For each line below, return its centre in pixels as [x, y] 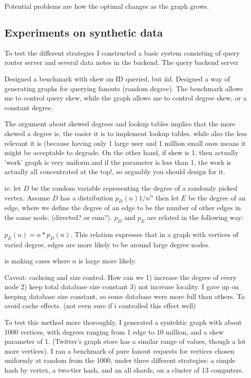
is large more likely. [107, 261]
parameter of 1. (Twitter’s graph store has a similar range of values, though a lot [125, 341]
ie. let [13, 188]
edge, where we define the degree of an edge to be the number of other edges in [123, 208]
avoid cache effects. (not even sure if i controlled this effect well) [100, 306]
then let [167, 197]
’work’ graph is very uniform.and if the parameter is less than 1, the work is [118, 162]
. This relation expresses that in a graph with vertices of [154, 234]
